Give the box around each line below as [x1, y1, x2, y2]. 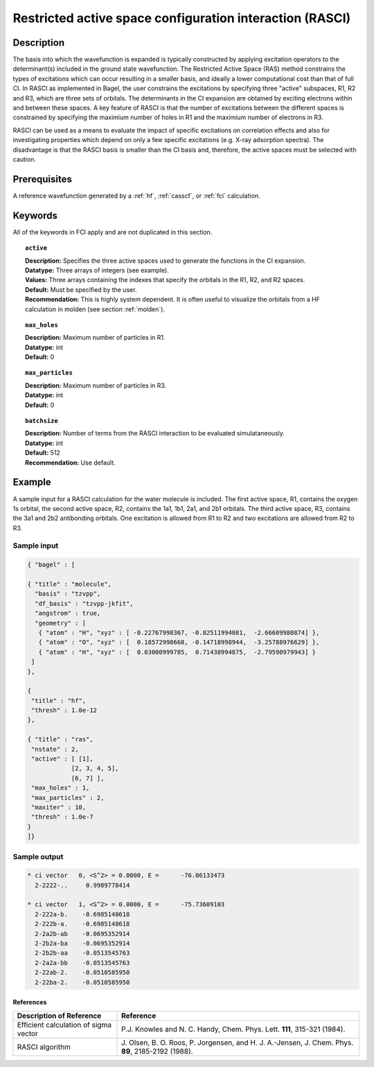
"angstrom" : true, [35, 609, 101, 617]
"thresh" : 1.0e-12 [31, 706, 97, 714]
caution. [12, 155, 36, 163]
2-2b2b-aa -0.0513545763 [35, 949, 130, 957]
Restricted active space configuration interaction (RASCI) [12, 10, 351, 26]
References [12, 998, 47, 1007]
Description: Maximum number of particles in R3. [25, 381, 167, 390]
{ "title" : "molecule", [27, 580, 112, 588]
